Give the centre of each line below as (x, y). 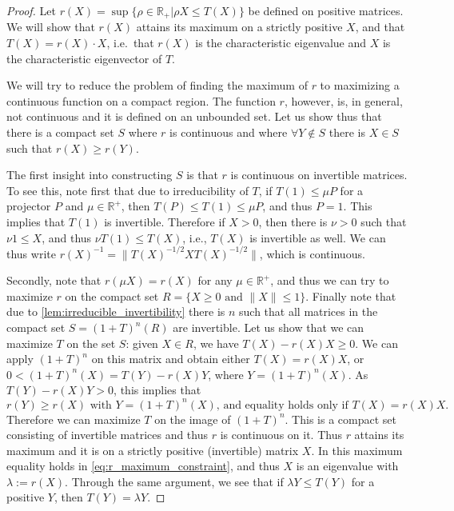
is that (202, 175)
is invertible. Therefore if (165, 221)
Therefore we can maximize (74, 419)
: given (142, 343)
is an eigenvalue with (347, 466)
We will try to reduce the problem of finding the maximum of (157, 85)
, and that (380, 27)
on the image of (193, 419)
